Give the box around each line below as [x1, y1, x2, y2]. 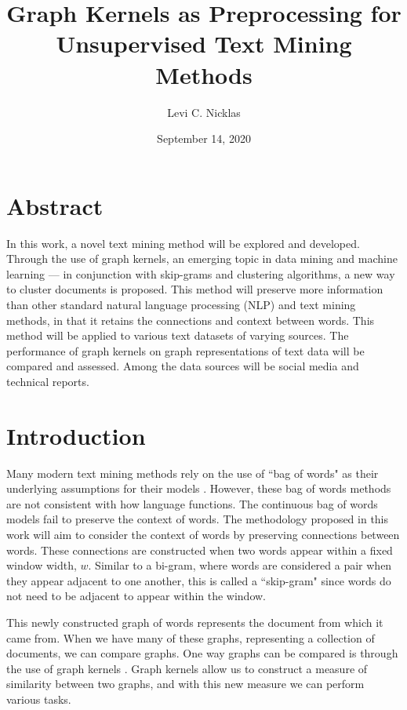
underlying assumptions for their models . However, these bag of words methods [6, 480, 391, 497]
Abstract [6, 189, 104, 221]
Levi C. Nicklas [167, 104, 241, 120]
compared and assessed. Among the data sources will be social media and [6, 358, 359, 374]
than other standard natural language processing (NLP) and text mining [6, 297, 356, 312]
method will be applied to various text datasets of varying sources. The [6, 327, 349, 344]
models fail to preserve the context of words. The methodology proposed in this [6, 511, 389, 527]
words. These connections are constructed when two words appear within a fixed [6, 541, 393, 558]
